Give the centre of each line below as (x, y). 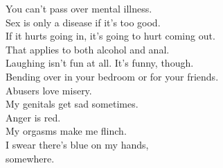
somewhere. (30, 158)
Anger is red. (33, 117)
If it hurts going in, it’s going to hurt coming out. (110, 36)
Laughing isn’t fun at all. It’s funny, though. (100, 63)
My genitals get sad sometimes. (72, 104)
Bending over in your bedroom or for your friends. (112, 76)
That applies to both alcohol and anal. (88, 49)
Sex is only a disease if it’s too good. (83, 22)
